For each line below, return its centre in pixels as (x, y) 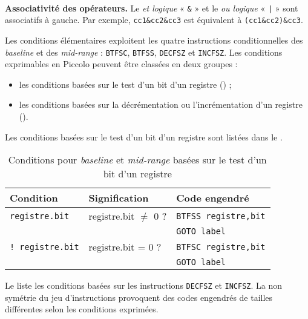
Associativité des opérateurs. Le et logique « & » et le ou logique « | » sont (152, 8)
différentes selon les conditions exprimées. (82, 309)
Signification (119, 198)
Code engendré (213, 198)
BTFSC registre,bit (221, 247)
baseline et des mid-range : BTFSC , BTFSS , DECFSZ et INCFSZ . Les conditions (144, 52)
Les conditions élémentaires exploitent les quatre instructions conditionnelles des (154, 40)
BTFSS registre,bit (221, 216)
